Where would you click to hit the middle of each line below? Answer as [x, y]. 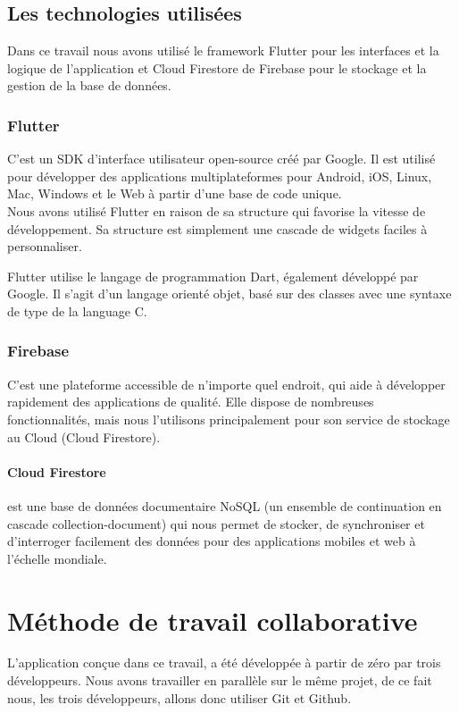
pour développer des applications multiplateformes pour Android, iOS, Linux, [220, 176]
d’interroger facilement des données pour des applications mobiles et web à [212, 541]
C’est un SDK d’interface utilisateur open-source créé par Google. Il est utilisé [221, 159]
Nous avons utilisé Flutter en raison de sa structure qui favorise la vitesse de [217, 210]
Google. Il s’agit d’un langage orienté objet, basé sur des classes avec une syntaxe [229, 294]
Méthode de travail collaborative [213, 620]
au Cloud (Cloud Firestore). [84, 436]
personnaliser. [45, 246]
